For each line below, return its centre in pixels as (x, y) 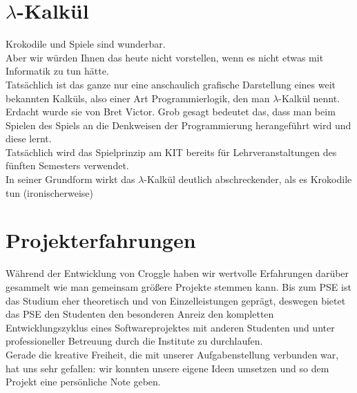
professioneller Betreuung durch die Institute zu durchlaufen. (134, 341)
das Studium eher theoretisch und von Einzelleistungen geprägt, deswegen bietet (176, 300)
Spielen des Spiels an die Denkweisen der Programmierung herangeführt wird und (178, 125)
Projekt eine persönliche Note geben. (83, 382)
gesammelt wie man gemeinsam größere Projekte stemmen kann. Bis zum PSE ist (178, 286)
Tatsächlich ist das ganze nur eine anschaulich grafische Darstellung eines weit (171, 84)
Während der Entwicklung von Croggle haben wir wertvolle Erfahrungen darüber (177, 273)
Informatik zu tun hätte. (57, 71)
